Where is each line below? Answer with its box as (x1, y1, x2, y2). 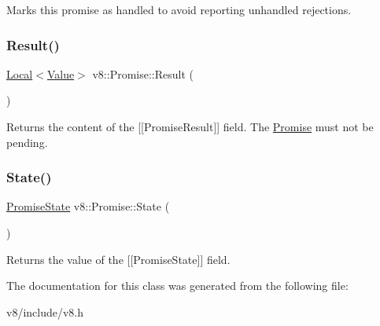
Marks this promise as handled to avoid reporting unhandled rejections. (6, 2, 352, 17)
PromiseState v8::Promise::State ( (6, 198, 170, 214)
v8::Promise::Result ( (92, 65, 194, 82)
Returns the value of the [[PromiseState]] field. (6, 251, 231, 267)
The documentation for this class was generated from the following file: (6, 277, 349, 294)
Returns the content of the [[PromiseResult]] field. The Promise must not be (6, 119, 374, 134)
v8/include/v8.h (6, 303, 84, 320)
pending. (6, 134, 48, 150)
